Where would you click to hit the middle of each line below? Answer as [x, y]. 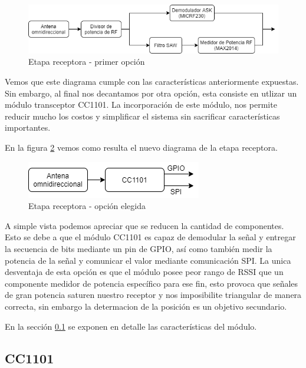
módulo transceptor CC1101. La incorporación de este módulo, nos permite [141, 105]
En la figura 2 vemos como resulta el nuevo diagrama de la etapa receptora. [141, 147]
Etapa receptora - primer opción [87, 62]
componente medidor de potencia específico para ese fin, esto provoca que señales [152, 283]
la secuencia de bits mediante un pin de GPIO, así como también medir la [139, 248]
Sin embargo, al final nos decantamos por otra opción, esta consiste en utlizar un [151, 93]
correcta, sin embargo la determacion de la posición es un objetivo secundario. [146, 306]
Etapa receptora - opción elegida [87, 206]
